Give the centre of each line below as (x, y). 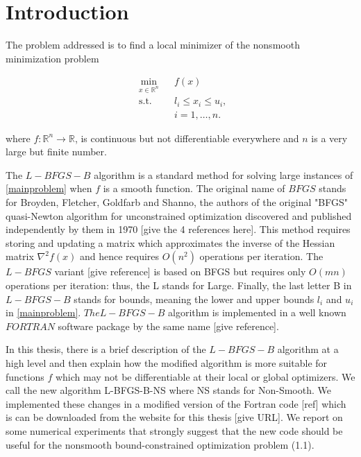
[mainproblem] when (49, 188)
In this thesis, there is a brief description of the (106, 349)
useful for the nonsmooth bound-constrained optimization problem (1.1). (160, 444)
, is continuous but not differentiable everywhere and (187, 138)
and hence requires (119, 256)
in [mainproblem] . (43, 312)
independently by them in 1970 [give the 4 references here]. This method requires (178, 229)
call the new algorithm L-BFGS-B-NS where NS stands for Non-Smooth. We (168, 390)
